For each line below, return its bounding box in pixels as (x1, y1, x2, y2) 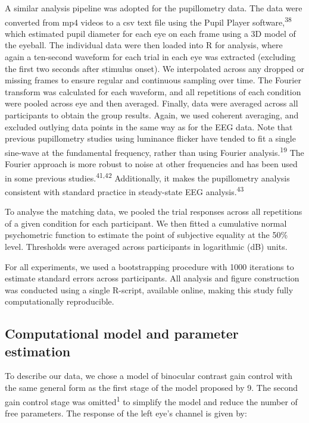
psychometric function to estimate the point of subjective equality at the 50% (5, 228, 288, 241)
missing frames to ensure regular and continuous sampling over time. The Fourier (5, 74, 301, 86)
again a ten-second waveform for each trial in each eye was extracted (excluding (5, 51, 296, 63)
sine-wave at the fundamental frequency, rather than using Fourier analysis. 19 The (5, 144, 304, 158)
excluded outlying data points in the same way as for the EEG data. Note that (5, 120, 293, 133)
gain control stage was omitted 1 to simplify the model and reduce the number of (5, 393, 298, 408)
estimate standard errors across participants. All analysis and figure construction (5, 272, 299, 284)
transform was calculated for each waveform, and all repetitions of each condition (5, 85, 301, 98)
